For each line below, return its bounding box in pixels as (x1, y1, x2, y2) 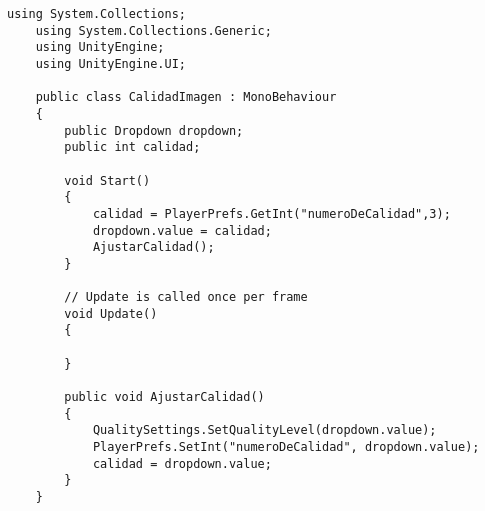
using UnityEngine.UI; (35, 56, 186, 71)
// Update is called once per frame (64, 290, 308, 305)
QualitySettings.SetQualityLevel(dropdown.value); (92, 423, 437, 438)
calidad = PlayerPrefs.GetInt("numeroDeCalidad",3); (92, 206, 451, 221)
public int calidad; (64, 140, 201, 155)
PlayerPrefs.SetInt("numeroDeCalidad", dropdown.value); (92, 440, 480, 455)
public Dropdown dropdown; (64, 123, 244, 138)
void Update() (64, 306, 158, 321)
